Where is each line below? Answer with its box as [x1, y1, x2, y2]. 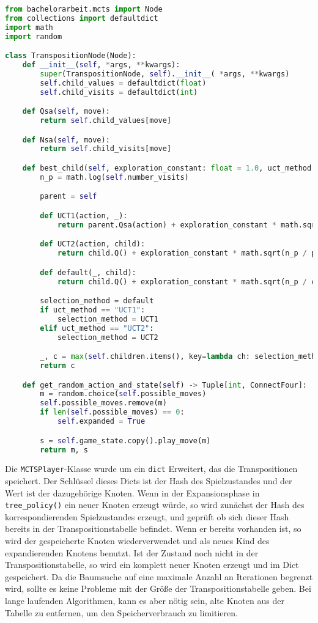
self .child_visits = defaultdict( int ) [40, 87, 198, 97]
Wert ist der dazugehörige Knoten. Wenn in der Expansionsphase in [5, 486, 260, 499]
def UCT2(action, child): [40, 240, 146, 249]
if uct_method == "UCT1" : [40, 306, 146, 315]
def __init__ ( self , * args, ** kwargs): [22, 61, 180, 70]
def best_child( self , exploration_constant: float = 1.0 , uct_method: [22, 164, 316, 172]
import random [5, 32, 62, 41]
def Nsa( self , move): [22, 135, 110, 144]
